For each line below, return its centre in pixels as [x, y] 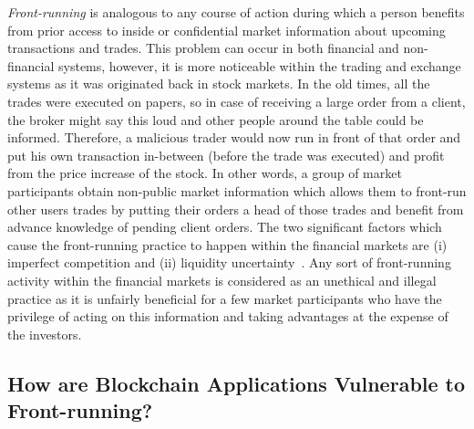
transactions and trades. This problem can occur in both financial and [203, 48]
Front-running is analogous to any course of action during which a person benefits [236, 12]
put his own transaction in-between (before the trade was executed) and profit [226, 155]
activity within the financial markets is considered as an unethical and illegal [222, 280]
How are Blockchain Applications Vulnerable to [237, 383]
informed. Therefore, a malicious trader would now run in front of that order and [234, 137]
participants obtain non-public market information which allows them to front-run [237, 190]
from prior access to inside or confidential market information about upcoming [227, 30]
